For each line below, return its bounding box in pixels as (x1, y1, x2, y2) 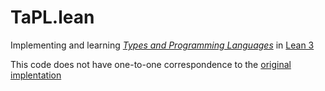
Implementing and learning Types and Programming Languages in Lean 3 (10, 39, 315, 51)
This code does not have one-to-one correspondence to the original (10, 58, 292, 70)
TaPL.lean (10, 6, 95, 29)
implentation (10, 69, 62, 81)
